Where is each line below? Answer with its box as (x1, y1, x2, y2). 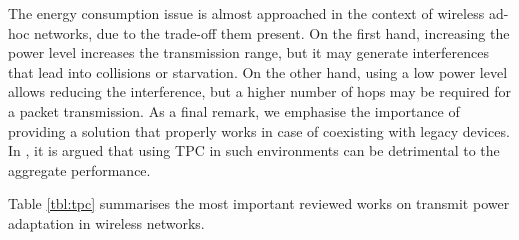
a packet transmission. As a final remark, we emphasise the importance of (8, 100, 460, 121)
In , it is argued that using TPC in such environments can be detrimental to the (8, 140, 500, 161)
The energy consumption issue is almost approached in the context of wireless (8, 3, 485, 23)
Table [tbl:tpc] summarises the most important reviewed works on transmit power (8, 193, 510, 214)
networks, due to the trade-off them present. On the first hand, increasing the (34, 22, 510, 43)
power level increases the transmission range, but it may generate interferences (8, 42, 489, 63)
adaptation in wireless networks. (8, 212, 205, 233)
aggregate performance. (8, 159, 151, 180)
